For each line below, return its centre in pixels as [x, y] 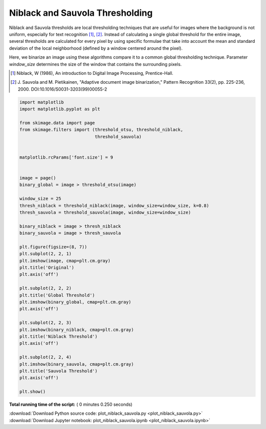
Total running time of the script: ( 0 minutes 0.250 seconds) [71, 404]
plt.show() [33, 392]
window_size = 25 [40, 199]
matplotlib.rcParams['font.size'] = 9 [66, 157]
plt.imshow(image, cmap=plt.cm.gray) [65, 261]
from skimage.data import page [57, 123]
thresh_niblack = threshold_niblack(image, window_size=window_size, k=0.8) [114, 205]
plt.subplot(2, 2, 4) [46, 357]
